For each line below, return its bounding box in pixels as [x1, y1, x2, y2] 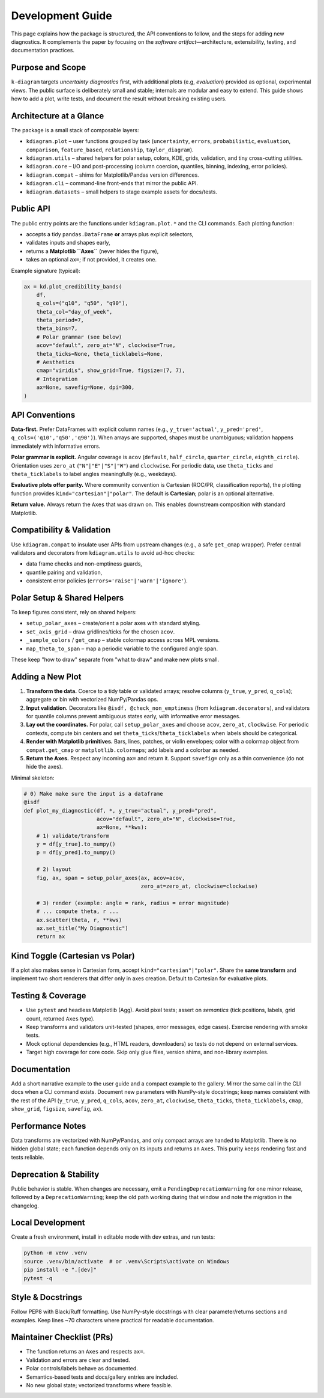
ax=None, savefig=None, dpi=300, [36, 384, 135, 391]
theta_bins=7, [36, 325, 78, 332]
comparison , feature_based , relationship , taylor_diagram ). [26, 146, 194, 153]
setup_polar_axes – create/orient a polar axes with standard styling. [26, 620, 201, 627]
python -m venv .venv [23, 1250, 88, 1256]
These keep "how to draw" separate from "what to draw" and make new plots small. [11, 656, 219, 663]
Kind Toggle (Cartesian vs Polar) [11, 950, 135, 961]
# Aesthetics [36, 359, 75, 366]
